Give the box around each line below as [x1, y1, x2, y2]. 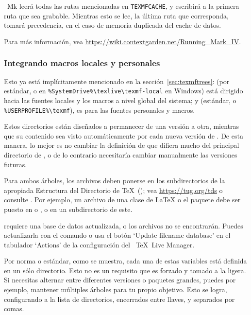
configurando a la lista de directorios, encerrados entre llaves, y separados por [4, 294, 235, 304]
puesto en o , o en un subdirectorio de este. [4, 204, 133, 214]
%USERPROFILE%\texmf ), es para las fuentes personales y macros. [4, 105, 195, 115]
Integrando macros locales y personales [4, 57, 160, 69]
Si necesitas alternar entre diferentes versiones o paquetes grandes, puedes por [4, 275, 236, 285]
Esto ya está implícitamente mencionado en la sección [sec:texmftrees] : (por [4, 76, 230, 86]
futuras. [4, 159, 27, 169]
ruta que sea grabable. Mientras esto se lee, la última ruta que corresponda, [4, 10, 229, 20]
